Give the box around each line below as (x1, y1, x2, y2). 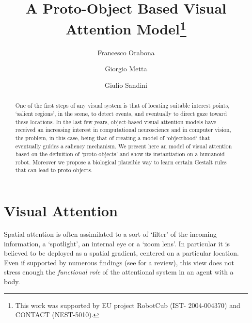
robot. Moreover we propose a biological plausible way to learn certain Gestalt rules (15, 158, 227, 166)
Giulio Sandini (104, 80, 148, 90)
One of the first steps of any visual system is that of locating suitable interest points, (15, 101, 230, 110)
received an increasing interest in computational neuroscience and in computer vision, (15, 126, 231, 134)
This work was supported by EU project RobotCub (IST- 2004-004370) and (15, 300, 240, 310)
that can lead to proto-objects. (15, 166, 93, 174)
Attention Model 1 (65, 17, 187, 39)
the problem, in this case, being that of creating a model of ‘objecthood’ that (15, 133, 210, 142)
